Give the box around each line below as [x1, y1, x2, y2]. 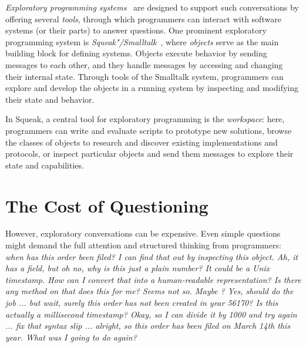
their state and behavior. [5, 93, 95, 105]
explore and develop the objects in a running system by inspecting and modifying [5, 82, 298, 94]
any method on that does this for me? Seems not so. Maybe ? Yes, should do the [5, 285, 294, 297]
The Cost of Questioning [5, 193, 209, 217]
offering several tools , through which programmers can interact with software [5, 12, 281, 25]
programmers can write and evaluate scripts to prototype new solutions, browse [5, 124, 292, 136]
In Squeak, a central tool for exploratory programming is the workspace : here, [5, 113, 285, 125]
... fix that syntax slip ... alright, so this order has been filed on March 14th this [5, 319, 291, 332]
